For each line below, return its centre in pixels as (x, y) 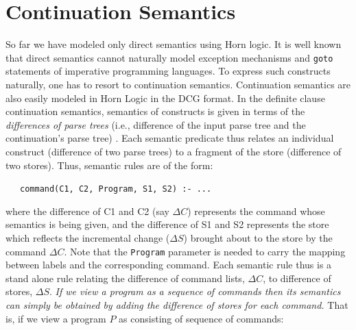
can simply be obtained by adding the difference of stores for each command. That (177, 305)
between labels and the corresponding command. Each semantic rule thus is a (169, 265)
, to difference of (297, 278)
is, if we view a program (56, 318)
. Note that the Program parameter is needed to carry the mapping (205, 251)
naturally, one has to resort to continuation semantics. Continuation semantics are (178, 84)
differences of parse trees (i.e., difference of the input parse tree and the (156, 124)
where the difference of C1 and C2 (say (87, 211)
